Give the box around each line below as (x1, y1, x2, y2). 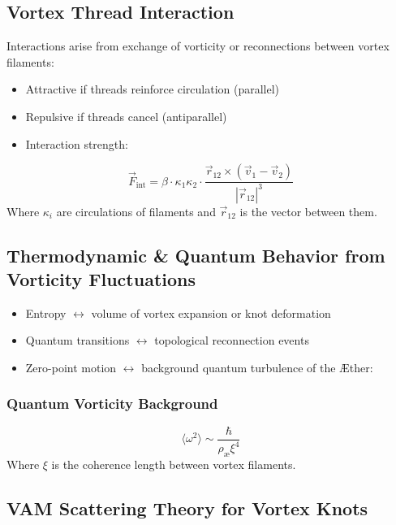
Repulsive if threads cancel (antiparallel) (25, 107, 227, 124)
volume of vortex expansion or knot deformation (91, 304, 331, 321)
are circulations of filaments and (56, 202, 216, 219)
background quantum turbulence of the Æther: (141, 358, 373, 375)
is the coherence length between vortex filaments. (51, 455, 296, 472)
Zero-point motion (25, 358, 117, 375)
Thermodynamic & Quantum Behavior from (6, 242, 385, 267)
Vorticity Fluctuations (6, 266, 196, 291)
